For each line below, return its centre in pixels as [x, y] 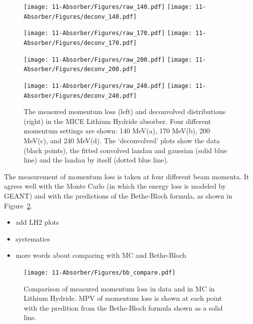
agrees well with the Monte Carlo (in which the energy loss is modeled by [115, 186]
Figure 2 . [18, 205]
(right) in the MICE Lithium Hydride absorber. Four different [117, 121]
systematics [33, 238]
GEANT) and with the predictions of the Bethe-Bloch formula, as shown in [118, 196]
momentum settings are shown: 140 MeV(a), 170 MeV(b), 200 [117, 131]
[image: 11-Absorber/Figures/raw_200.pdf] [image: [108, 60]
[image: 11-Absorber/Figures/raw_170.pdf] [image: [108, 33]
